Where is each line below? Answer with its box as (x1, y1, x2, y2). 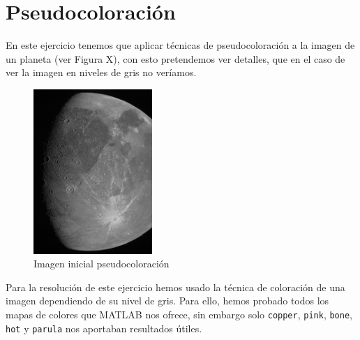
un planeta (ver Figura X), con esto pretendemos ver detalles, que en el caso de (6, 51, 345, 66)
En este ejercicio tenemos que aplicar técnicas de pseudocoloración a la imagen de (6, 38, 355, 52)
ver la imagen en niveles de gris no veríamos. (6, 65, 197, 80)
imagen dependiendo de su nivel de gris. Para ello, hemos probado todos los (6, 293, 329, 308)
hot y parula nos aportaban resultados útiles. (6, 320, 202, 335)
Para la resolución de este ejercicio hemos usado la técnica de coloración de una (6, 279, 345, 294)
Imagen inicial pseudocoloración (33, 256, 170, 271)
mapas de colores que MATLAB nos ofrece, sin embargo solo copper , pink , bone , (6, 306, 352, 321)
